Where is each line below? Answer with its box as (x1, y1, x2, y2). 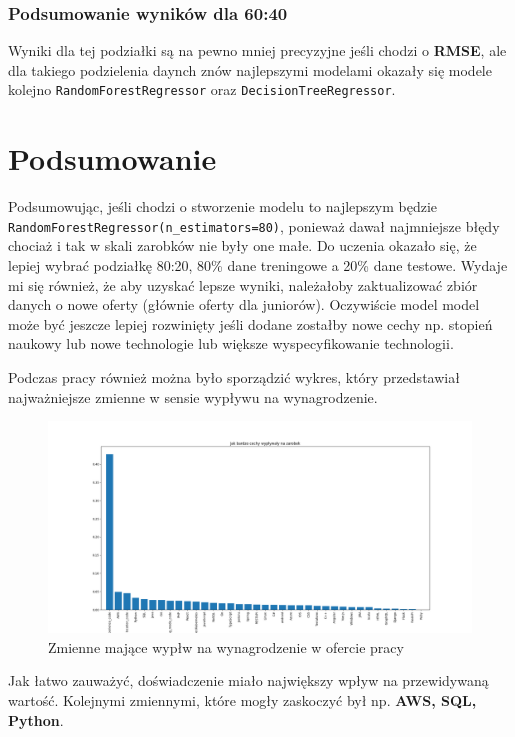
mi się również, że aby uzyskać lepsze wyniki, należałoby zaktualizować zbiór (8, 274, 478, 295)
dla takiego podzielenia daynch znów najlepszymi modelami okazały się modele (8, 59, 492, 80)
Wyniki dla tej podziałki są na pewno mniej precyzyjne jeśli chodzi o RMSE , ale (8, 40, 507, 61)
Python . (8, 709, 64, 730)
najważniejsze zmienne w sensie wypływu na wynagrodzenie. (8, 386, 378, 407)
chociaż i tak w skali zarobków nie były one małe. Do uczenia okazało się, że (8, 235, 477, 256)
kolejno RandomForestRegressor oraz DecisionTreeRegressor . (8, 79, 396, 100)
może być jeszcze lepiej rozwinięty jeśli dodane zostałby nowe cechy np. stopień (8, 313, 493, 334)
